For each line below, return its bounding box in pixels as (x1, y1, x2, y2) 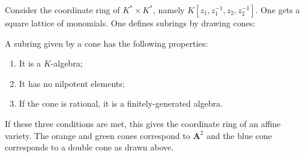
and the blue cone (206, 129, 272, 141)
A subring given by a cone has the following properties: (5, 37, 208, 49)
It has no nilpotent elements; (19, 77, 125, 89)
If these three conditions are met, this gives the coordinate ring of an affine (5, 117, 281, 129)
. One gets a (255, 4, 300, 16)
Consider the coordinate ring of (5, 4, 120, 16)
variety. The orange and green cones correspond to (5, 129, 190, 141)
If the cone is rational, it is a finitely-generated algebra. (19, 97, 223, 110)
